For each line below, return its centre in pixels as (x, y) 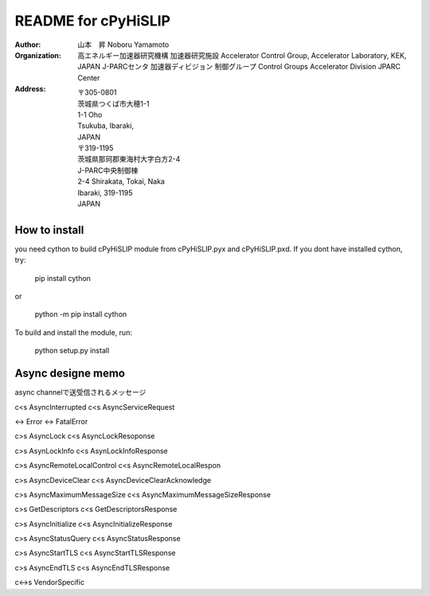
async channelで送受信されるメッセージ (80, 392)
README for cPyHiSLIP (93, 21)
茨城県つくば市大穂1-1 (113, 103)
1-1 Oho (90, 115)
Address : (30, 89)
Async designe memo (70, 374)
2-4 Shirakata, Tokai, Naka (121, 181)
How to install (49, 230)
